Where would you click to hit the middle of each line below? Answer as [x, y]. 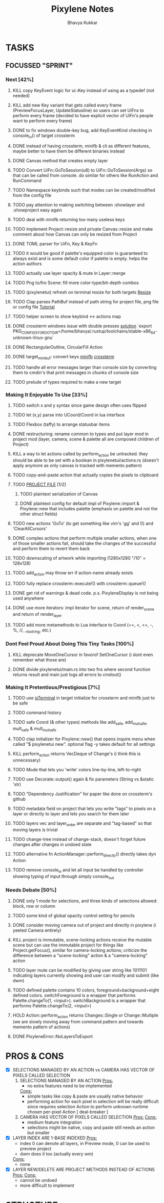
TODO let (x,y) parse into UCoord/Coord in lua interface [69, 415]
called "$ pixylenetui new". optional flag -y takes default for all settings [84, 744]
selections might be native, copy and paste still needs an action [91, 1127]
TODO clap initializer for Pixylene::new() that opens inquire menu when [84, 739]
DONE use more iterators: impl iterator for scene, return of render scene [83, 608]
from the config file [32, 195]
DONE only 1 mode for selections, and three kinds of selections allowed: [85, 901]
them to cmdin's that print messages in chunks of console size [75, 373]
